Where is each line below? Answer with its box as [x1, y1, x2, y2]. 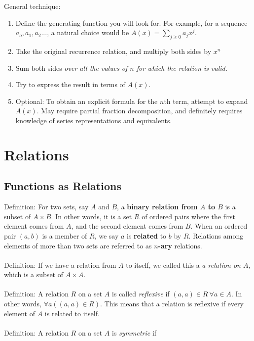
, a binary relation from [117, 201, 198, 212]
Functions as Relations [4, 178, 121, 194]
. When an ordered [190, 221, 248, 231]
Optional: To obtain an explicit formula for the [15, 96, 158, 106]
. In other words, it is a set [51, 211, 132, 221]
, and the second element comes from [71, 221, 183, 231]
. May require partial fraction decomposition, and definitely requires [36, 105, 243, 116]
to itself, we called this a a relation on [126, 259, 241, 270]
